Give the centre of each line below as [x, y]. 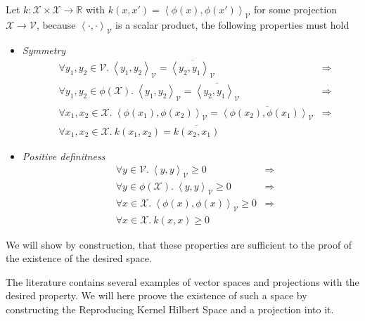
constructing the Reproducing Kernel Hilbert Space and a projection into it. [170, 309]
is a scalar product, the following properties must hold [232, 24]
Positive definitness [64, 156]
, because [56, 24]
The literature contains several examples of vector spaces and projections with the [182, 281]
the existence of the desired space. [79, 258]
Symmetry [44, 50]
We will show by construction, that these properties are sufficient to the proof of [179, 244]
